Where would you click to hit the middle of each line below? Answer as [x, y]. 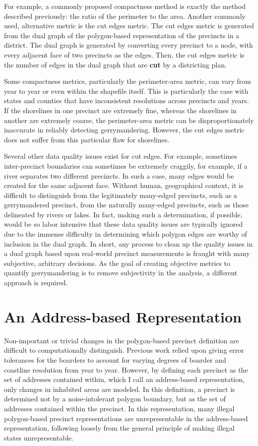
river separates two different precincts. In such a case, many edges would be [119, 175]
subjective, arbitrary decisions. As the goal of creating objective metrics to [117, 263]
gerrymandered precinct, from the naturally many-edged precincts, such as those [126, 205]
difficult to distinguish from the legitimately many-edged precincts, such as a [121, 195]
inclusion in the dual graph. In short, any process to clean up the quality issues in [129, 243]
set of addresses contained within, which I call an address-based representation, [124, 379]
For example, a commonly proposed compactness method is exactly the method [125, 6]
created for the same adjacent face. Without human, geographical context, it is [124, 185]
